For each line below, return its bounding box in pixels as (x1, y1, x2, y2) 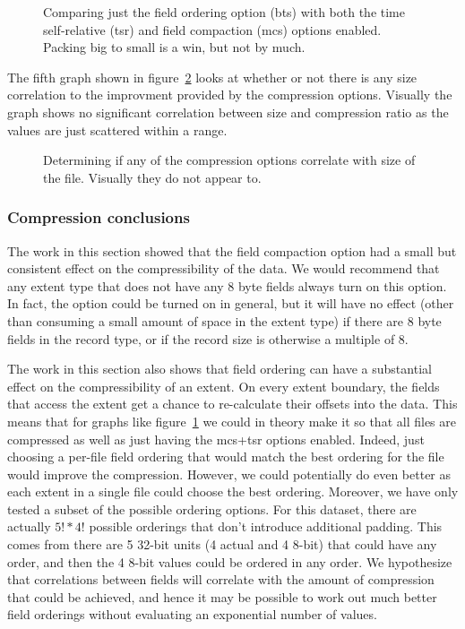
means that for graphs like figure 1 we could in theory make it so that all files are (7, 411, 456, 430)
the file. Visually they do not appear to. (43, 168, 262, 186)
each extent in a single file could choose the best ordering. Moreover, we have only (7, 482, 459, 501)
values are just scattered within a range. (7, 120, 228, 139)
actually (7, 517, 51, 536)
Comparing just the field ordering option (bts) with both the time (43, 3, 405, 21)
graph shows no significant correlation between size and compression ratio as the (7, 102, 449, 121)
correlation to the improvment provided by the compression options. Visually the (7, 85, 452, 104)
